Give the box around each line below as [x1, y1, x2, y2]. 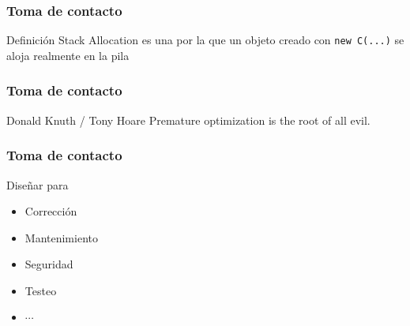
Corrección [24, 203, 77, 219]
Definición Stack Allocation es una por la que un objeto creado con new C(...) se [6, 32, 404, 48]
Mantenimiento [24, 229, 98, 245]
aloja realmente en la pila [6, 47, 130, 63]
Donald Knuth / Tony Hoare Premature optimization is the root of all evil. [6, 111, 371, 128]
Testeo [24, 282, 57, 298]
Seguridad [24, 256, 73, 272]
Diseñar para [6, 176, 69, 193]
